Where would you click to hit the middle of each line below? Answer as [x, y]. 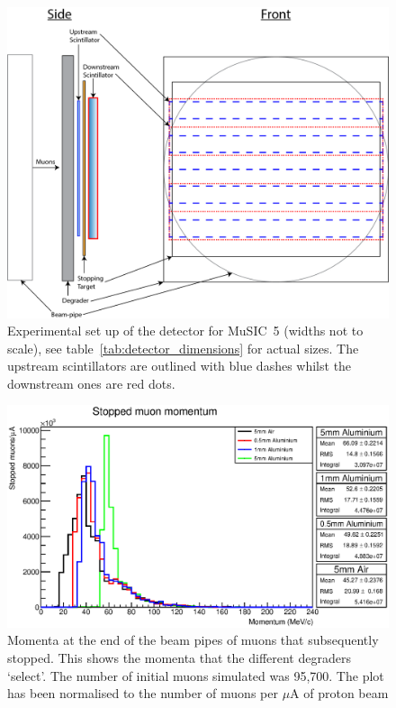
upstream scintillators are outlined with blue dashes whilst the [180, 366]
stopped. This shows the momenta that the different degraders [179, 658]
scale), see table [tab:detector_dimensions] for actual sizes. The [183, 348]
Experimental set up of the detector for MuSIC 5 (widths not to [185, 331]
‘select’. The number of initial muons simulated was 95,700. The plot [196, 675]
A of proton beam [339, 693]
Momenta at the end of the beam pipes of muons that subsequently [193, 640]
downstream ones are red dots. [91, 383]
